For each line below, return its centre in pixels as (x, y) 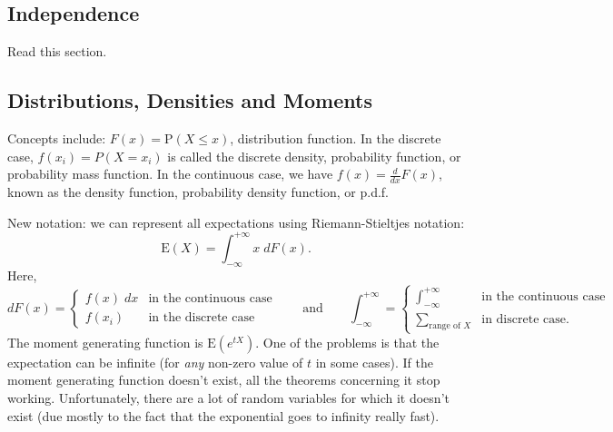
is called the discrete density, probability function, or (314, 156)
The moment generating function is (105, 342)
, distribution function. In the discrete (336, 138)
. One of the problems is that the (347, 342)
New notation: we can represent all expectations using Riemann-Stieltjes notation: (236, 222)
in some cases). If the (374, 362)
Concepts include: (57, 138)
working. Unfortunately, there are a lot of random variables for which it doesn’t (228, 397)
